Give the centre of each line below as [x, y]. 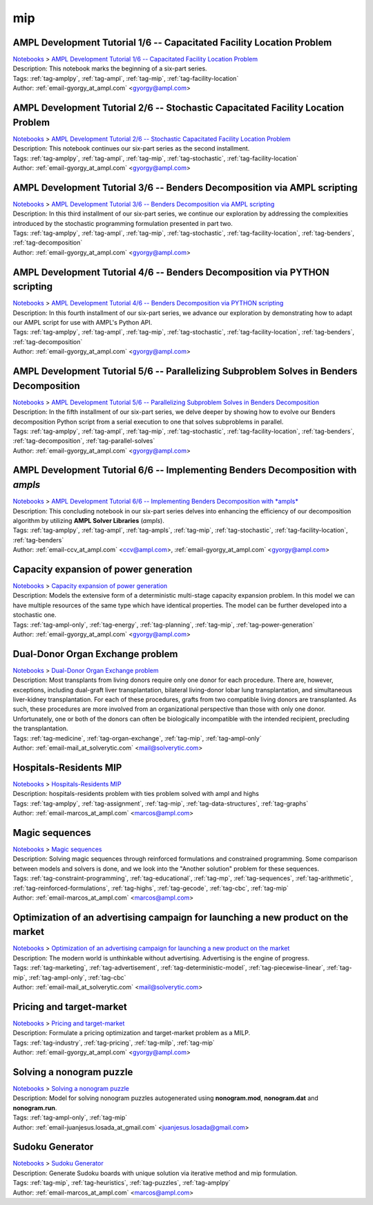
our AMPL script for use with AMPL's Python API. [83, 323]
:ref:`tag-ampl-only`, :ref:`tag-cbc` [77, 977]
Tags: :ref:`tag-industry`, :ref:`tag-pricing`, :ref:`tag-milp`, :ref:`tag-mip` [114, 1043]
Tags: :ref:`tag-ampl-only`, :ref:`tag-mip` [70, 1118]
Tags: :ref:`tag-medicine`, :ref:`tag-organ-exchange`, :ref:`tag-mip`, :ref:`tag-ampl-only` [137, 738]
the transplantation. [40, 728]
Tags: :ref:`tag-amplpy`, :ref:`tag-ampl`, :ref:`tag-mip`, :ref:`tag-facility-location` [126, 78]
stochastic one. [35, 615]
